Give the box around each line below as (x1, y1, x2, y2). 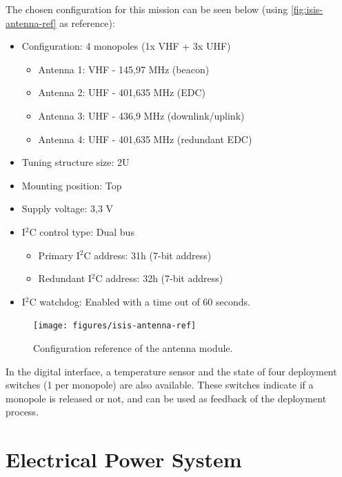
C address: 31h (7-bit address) (83, 247, 212, 262)
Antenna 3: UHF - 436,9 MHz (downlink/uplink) (38, 108, 245, 122)
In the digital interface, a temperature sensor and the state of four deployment (6, 364, 337, 378)
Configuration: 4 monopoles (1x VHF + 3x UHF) (21, 39, 231, 53)
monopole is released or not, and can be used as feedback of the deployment (6, 391, 327, 405)
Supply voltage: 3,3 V (21, 201, 114, 216)
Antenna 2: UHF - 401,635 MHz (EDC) (38, 85, 206, 100)
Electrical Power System (6, 445, 242, 474)
